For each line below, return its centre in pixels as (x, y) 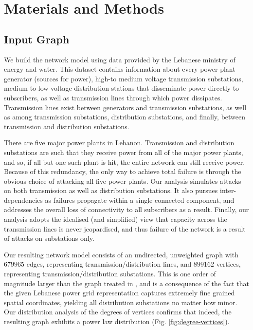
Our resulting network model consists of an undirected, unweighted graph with (121, 254)
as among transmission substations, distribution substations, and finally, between (125, 117)
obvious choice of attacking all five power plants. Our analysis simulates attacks (123, 181)
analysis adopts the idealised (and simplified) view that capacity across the (116, 219)
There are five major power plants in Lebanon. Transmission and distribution (119, 143)
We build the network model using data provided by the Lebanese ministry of (120, 59)
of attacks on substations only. (49, 238)
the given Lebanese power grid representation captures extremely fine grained (119, 293)
